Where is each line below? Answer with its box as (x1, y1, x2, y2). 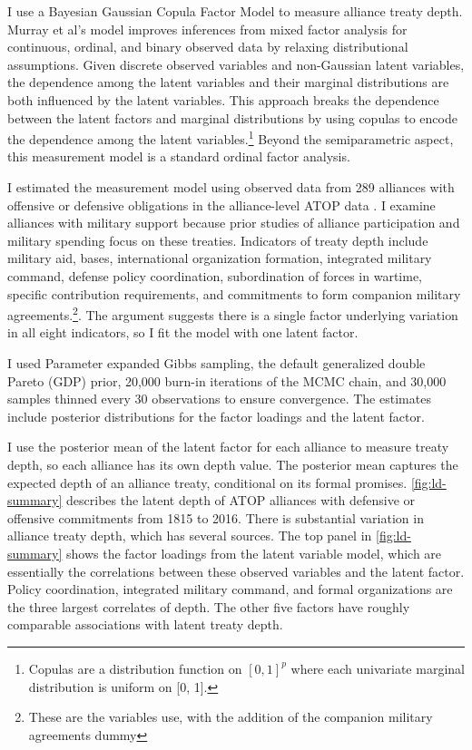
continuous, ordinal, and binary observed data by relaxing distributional (7, 37, 408, 56)
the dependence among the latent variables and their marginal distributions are (7, 73, 449, 92)
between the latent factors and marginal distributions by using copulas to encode (7, 108, 457, 127)
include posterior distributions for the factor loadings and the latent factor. (7, 406, 425, 425)
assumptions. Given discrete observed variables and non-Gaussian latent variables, (7, 54, 465, 73)
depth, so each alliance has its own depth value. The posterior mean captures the (7, 454, 458, 473)
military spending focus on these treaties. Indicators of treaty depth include (7, 230, 428, 249)
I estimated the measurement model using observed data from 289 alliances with (7, 178, 455, 196)
